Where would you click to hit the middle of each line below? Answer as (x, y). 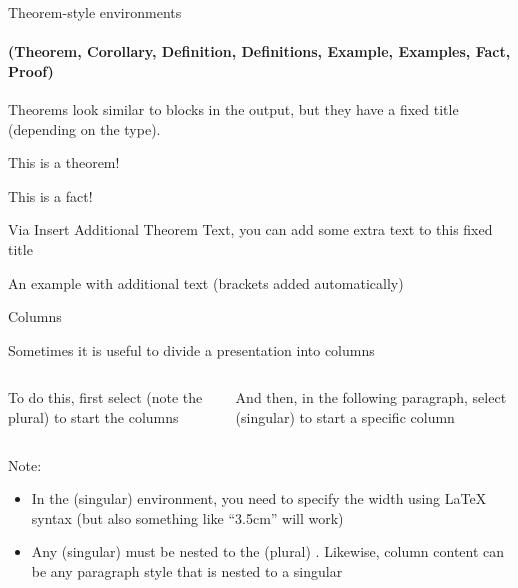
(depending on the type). (84, 128)
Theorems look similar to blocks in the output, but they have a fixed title (233, 108)
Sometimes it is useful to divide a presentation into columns (191, 349)
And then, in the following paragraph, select (371, 397)
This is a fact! (50, 195)
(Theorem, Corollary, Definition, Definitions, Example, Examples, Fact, (259, 51)
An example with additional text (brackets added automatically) (206, 282)
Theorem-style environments (95, 12)
